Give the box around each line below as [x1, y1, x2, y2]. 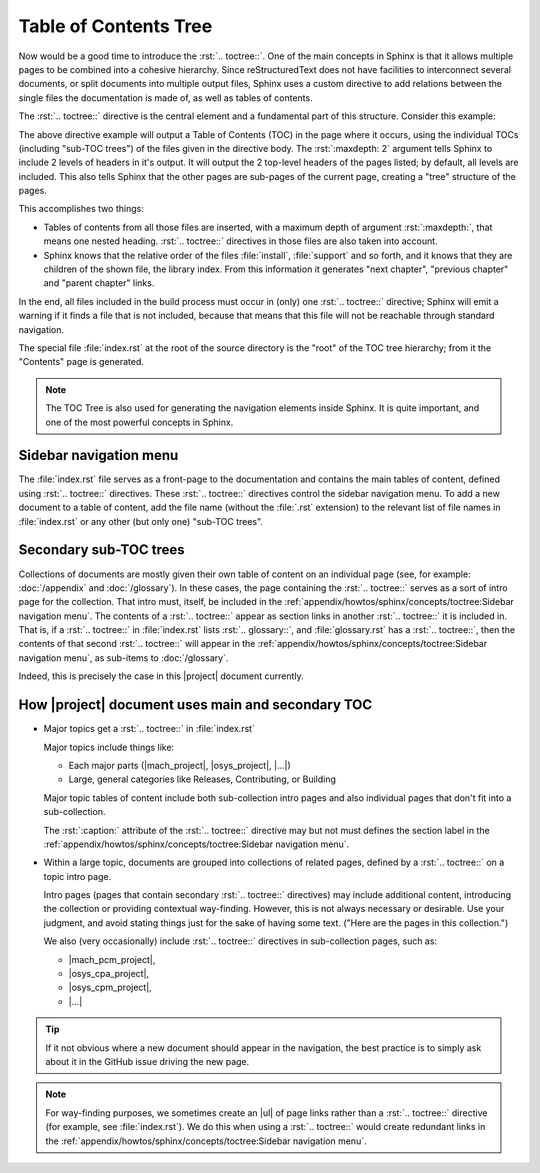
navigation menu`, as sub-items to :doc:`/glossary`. [18, 651, 229, 664]
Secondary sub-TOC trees [18, 541, 185, 559]
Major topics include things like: [43, 741, 175, 753]
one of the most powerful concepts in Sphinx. [45, 416, 234, 428]
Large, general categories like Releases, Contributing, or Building [68, 773, 337, 785]
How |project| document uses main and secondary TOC [18, 696, 373, 714]
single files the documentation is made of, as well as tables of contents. [18, 91, 314, 104]
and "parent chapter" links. [43, 277, 155, 289]
